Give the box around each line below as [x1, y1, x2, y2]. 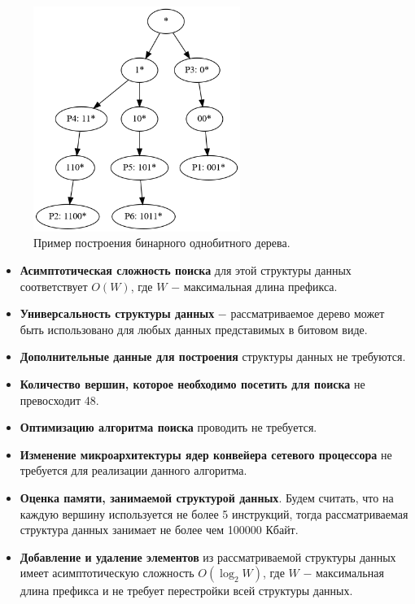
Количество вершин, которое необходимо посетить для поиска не [20, 376, 365, 393]
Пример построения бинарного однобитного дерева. [33, 234, 290, 251]
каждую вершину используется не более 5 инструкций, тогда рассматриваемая [20, 505, 408, 522]
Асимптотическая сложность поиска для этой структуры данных [20, 262, 352, 279]
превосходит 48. [20, 391, 99, 408]
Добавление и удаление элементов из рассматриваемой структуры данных [20, 548, 396, 565]
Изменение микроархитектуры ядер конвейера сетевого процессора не [20, 445, 392, 463]
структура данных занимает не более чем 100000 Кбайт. [20, 521, 299, 538]
